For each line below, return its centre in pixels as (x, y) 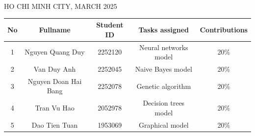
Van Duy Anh (55, 68)
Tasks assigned (164, 29)
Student (110, 25)
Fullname (55, 29)
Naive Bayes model (164, 68)
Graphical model (164, 124)
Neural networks (164, 47)
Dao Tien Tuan (55, 124)
